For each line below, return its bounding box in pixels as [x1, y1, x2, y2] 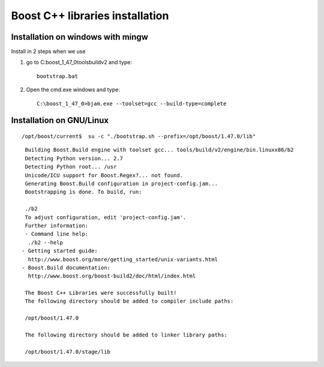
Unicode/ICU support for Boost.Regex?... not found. [25, 172, 183, 178]
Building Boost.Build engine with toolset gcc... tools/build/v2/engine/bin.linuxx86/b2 [25, 147, 294, 153]
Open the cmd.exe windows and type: [26, 86, 120, 93]
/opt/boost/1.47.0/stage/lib [25, 348, 111, 355]
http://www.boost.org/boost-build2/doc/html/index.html [28, 273, 196, 279]
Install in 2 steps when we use [11, 48, 86, 55]
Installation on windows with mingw [11, 32, 148, 42]
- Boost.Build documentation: [22, 264, 111, 271]
